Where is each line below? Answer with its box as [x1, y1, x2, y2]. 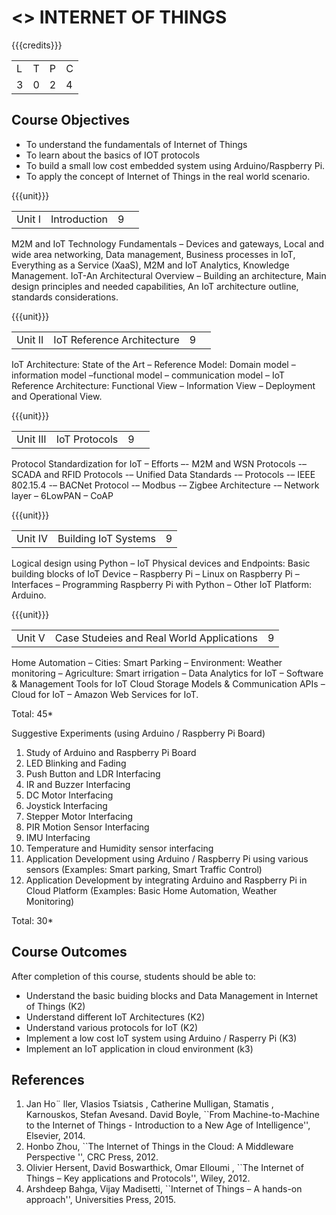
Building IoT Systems [57, 531, 156, 545]
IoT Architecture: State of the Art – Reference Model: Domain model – [11, 358, 296, 370]
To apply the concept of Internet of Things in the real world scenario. [25, 170, 311, 182]
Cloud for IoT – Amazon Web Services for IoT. [11, 688, 199, 700]
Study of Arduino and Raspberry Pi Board [25, 746, 197, 758]
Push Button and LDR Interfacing [25, 767, 161, 780]
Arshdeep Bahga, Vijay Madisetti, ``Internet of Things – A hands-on [25, 1183, 303, 1195]
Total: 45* [11, 707, 54, 720]
